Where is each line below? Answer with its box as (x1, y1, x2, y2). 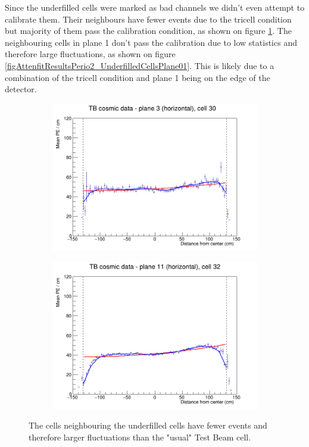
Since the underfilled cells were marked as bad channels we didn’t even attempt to (5, 1, 305, 13)
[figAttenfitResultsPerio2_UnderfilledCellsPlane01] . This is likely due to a (5, 59, 274, 71)
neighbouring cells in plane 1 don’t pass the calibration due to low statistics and (5, 36, 297, 48)
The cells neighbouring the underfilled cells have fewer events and (29, 419, 267, 432)
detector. (5, 83, 37, 95)
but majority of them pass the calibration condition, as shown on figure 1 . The (5, 24, 292, 37)
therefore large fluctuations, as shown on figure (5, 48, 176, 60)
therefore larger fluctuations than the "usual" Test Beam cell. (29, 430, 251, 443)
